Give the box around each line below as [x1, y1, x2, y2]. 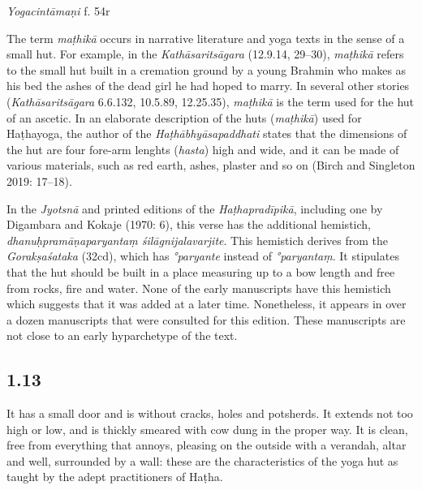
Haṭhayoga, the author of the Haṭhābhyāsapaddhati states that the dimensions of [6, 125, 407, 142]
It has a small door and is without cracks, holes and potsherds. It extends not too [6, 405, 413, 422]
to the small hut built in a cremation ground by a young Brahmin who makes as [6, 61, 407, 78]
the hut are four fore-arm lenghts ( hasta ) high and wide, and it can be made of [6, 140, 399, 157]
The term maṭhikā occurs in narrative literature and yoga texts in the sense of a [6, 29, 405, 46]
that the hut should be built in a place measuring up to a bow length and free [6, 263, 395, 280]
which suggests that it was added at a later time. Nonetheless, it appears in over [6, 295, 407, 312]
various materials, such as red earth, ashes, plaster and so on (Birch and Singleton [6, 157, 416, 174]
